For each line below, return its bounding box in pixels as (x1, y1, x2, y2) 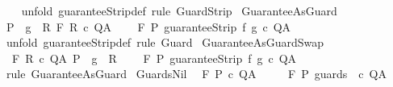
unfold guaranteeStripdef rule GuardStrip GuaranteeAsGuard (21, 2, 337, 19)
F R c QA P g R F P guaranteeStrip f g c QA (11, 49, 297, 66)
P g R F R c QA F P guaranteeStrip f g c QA (6, 18, 291, 35)
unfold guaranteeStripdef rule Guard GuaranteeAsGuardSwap (6, 34, 324, 51)
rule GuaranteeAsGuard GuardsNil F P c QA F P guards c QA (6, 65, 387, 82)
